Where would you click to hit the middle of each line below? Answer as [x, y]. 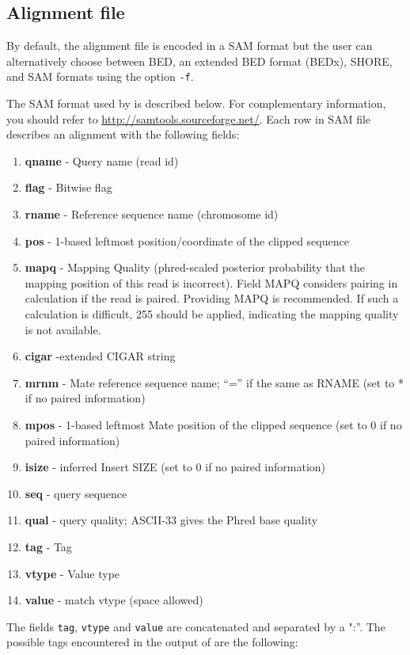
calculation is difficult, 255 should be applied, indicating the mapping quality [212, 313]
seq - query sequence [76, 493]
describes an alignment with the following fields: [123, 134]
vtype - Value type [72, 573]
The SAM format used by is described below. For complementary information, [196, 103]
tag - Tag [48, 546]
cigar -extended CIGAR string [100, 356]
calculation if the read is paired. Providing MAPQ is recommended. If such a [212, 298]
